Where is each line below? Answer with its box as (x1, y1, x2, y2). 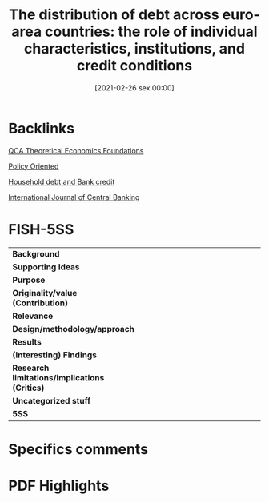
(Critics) (12, 382, 45, 393)
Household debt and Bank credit (8, 177, 115, 186)
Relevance (12, 310, 54, 321)
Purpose (12, 274, 46, 285)
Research (12, 362, 50, 373)
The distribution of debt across (9, 6, 219, 24)
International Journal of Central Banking (8, 192, 140, 201)
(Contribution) (12, 297, 68, 309)
